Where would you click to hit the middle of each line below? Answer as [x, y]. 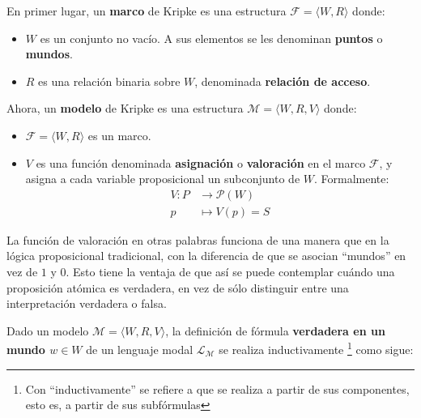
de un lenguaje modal [140, 350]
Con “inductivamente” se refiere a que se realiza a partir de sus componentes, [217, 388]
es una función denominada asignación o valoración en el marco [201, 162]
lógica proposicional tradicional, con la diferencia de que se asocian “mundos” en [206, 256]
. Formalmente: [351, 179]
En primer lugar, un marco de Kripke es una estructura [147, 11]
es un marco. [119, 135]
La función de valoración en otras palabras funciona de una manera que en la [198, 239]
